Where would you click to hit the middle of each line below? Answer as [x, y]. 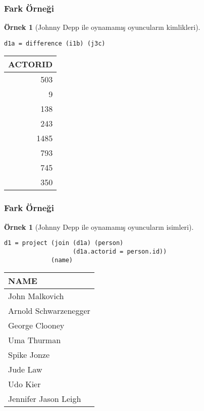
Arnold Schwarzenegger [49, 311]
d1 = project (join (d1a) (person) [64, 243]
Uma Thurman [35, 340]
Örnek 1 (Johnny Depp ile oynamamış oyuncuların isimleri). [99, 227]
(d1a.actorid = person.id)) [120, 251]
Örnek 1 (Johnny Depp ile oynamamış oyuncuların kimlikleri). [102, 27]
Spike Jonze [29, 355]
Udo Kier [24, 384]
